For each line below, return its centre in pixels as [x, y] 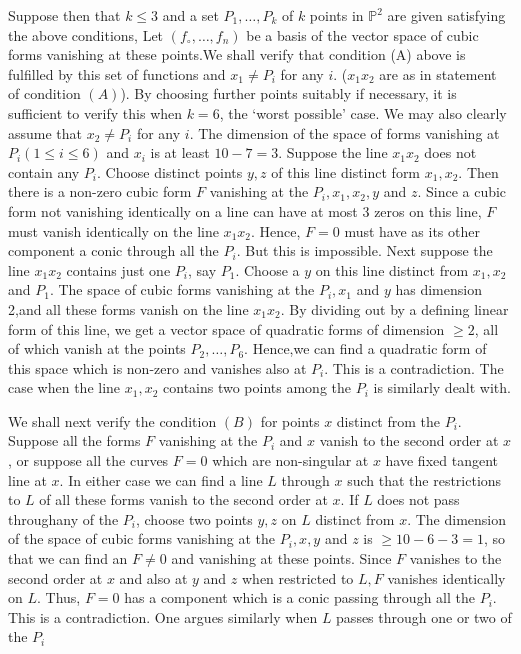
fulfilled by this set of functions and [117, 73]
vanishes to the [455, 558]
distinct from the [388, 420]
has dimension [438, 289]
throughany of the [63, 518]
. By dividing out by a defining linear [394, 308]
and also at [153, 577]
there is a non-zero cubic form [100, 191]
